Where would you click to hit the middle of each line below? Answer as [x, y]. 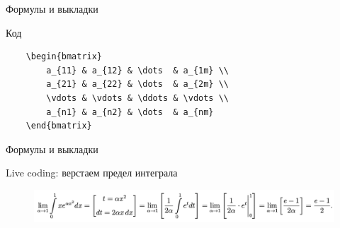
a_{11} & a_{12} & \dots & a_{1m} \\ [137, 70]
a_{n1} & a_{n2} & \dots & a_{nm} [130, 112]
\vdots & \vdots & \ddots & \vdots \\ [137, 98]
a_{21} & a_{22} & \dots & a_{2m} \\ [137, 84]
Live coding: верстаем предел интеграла [92, 173]
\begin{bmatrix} [64, 57]
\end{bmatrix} [59, 126]
